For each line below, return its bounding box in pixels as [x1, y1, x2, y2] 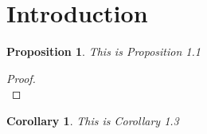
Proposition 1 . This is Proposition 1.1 [6, 43, 201, 60]
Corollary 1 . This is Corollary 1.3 [6, 112, 179, 128]
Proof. [6, 69, 36, 86]
